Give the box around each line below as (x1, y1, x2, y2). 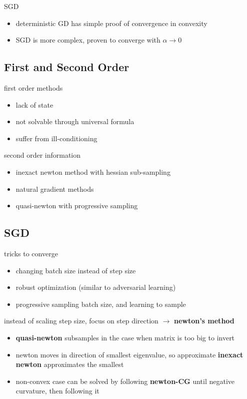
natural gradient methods (15, 183, 94, 194)
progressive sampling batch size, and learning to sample (15, 298, 186, 309)
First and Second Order (4, 59, 129, 75)
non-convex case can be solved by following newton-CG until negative (15, 375, 235, 386)
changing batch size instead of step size (15, 265, 136, 275)
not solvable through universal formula (15, 116, 134, 127)
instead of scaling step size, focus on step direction (4, 315, 158, 326)
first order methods (4, 82, 63, 93)
